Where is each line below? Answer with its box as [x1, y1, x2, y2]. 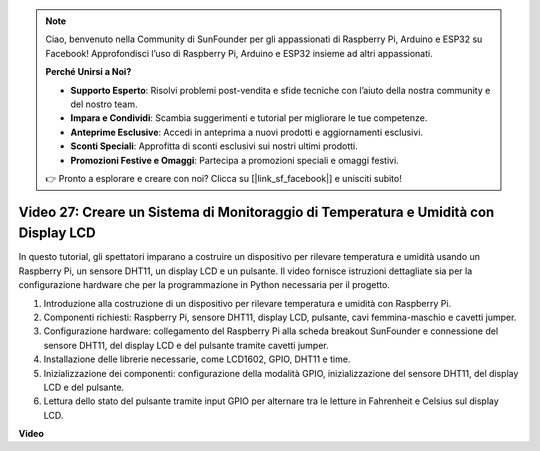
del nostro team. [70, 98, 138, 110]
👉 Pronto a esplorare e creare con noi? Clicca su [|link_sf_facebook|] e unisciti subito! [45, 172, 402, 184]
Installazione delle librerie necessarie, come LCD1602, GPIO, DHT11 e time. [43, 353, 351, 365]
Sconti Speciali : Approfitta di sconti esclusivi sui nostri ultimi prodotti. [70, 140, 359, 152]
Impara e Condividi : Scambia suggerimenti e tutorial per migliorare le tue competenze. [70, 112, 428, 124]
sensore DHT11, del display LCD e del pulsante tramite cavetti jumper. [43, 339, 329, 351]
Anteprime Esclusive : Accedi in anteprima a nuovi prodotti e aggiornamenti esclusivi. [70, 126, 424, 138]
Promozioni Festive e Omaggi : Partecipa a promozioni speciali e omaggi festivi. [70, 154, 399, 166]
